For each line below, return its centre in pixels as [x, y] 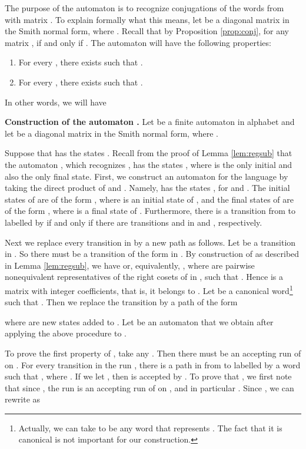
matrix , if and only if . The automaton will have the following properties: [138, 42]
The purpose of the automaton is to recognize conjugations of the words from [144, 8]
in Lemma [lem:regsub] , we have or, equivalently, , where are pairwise [130, 265]
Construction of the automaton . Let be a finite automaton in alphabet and [150, 122]
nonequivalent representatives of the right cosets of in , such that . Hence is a [144, 277]
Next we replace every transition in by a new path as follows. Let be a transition [150, 242]
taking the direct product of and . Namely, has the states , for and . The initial [147, 188]
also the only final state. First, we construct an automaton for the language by [147, 176]
